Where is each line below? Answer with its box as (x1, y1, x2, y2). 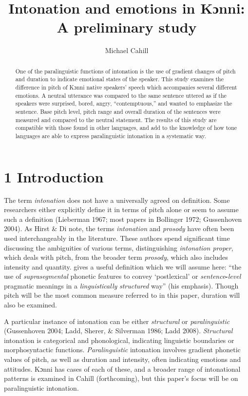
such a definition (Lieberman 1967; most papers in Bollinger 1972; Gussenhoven (4, 214, 242, 224)
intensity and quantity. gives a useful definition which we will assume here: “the (4, 261, 242, 271)
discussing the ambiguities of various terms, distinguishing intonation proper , (4, 242, 233, 252)
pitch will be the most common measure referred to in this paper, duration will (4, 290, 240, 300)
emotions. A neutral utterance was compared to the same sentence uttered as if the (15, 91, 227, 99)
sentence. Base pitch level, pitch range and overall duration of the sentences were (15, 107, 221, 115)
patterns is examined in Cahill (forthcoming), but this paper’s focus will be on (4, 373, 238, 383)
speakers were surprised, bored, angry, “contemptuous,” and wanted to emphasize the (15, 99, 232, 108)
